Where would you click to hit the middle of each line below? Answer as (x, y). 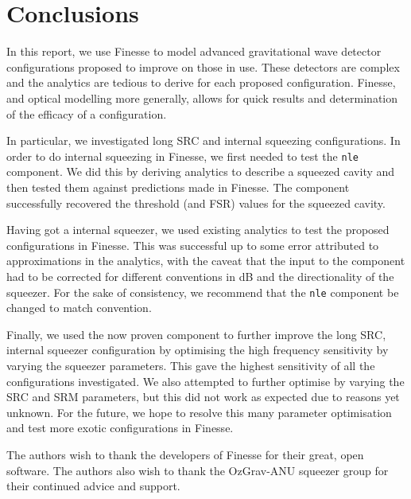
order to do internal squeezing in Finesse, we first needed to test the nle (182, 156)
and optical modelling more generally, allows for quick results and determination (202, 97)
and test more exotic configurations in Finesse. (120, 428)
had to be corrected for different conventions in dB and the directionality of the (200, 276)
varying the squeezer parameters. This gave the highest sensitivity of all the (191, 365)
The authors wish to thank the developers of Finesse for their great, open (185, 454)
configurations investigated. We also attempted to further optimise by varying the (205, 381)
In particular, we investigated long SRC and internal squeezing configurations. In (204, 140)
